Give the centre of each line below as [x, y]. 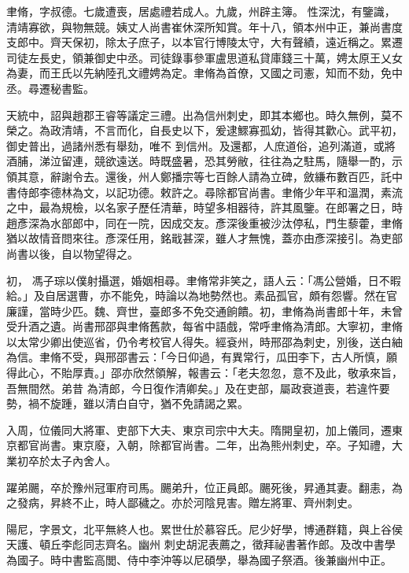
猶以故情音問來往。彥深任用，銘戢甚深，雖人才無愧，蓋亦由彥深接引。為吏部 [204, 238]
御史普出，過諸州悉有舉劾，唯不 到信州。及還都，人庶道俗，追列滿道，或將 [201, 145]
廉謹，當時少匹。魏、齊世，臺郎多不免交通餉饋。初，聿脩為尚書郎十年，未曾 [204, 311]
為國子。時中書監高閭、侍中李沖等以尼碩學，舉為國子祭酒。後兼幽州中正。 [199, 560]
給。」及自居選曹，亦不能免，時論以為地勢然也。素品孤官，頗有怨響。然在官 [202, 296]
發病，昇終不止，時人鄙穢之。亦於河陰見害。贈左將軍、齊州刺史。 [188, 503]
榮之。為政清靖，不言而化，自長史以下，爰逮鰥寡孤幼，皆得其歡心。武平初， [204, 130]
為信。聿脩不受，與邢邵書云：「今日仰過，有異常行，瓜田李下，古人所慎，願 [202, 357]
